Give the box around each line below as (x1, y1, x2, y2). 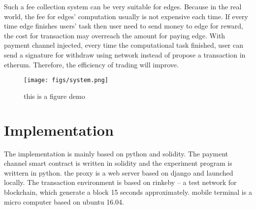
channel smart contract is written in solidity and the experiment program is (4, 158, 232, 168)
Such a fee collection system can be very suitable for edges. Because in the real (4, 1, 242, 11)
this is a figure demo (24, 90, 85, 101)
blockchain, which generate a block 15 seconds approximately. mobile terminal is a (4, 186, 252, 197)
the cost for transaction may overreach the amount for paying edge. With (4, 30, 225, 40)
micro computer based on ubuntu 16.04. (4, 196, 125, 207)
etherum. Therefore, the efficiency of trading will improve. (4, 59, 179, 69)
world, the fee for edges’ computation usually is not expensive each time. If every (4, 11, 248, 21)
